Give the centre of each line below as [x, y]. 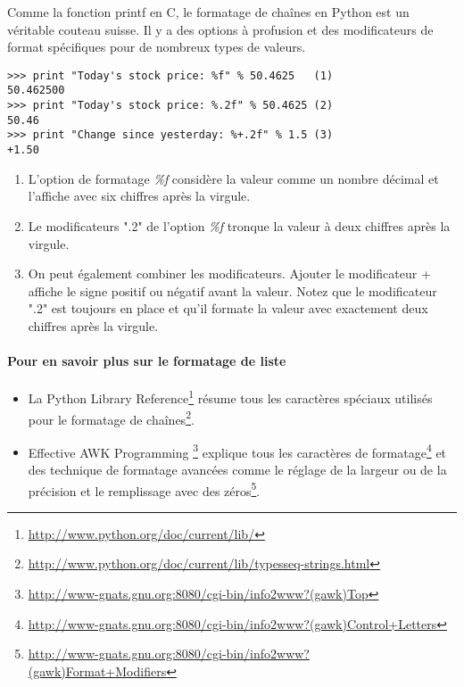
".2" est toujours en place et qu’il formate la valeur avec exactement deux [228, 308]
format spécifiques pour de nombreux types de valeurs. [157, 47]
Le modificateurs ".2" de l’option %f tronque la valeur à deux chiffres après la [239, 225]
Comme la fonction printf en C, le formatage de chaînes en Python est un [208, 12]
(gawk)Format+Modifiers [97, 670]
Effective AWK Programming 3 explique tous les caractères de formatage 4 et [237, 451]
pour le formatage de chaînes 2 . [111, 418]
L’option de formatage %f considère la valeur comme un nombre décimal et [233, 178]
